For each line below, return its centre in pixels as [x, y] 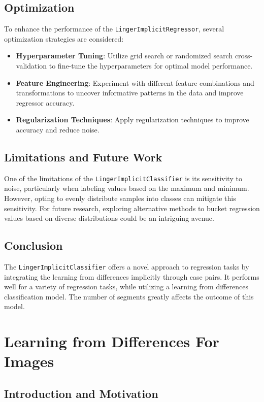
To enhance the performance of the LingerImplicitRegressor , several [114, 29]
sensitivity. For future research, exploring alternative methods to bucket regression [132, 208]
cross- [244, 56]
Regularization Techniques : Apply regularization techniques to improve [133, 120]
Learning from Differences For [112, 341]
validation [31, 66]
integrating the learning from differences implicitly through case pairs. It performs [132, 276]
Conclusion [34, 245]
